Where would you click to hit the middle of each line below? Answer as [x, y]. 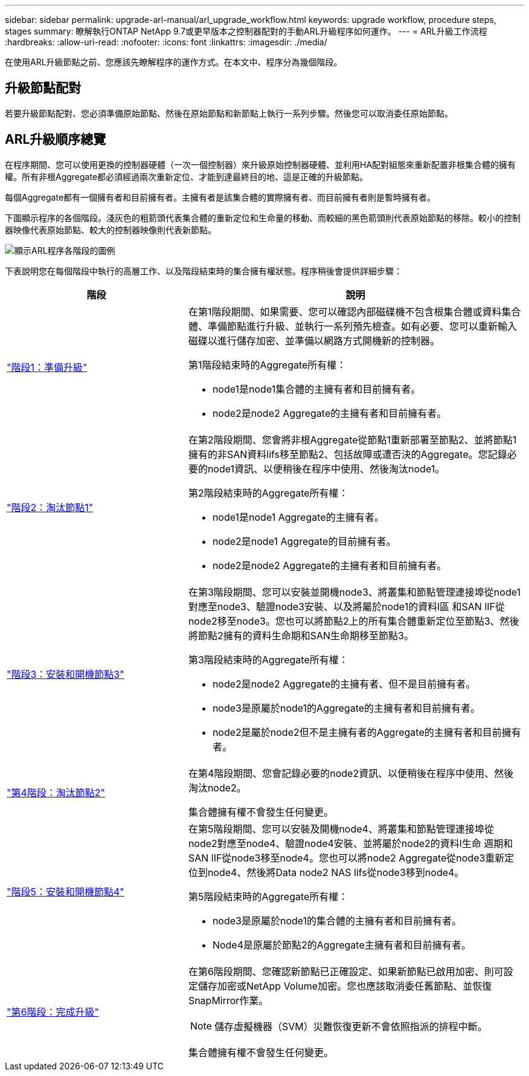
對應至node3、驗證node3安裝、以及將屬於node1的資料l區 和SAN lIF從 [346, 606]
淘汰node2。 [217, 788]
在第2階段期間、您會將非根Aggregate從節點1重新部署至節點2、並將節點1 [352, 440]
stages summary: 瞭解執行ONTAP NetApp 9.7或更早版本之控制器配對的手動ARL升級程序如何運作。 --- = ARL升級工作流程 [246, 31]
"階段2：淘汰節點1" [50, 507]
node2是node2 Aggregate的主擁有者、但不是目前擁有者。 [344, 684]
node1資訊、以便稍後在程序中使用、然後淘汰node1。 [326, 469]
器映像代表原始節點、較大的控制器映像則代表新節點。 [111, 230]
